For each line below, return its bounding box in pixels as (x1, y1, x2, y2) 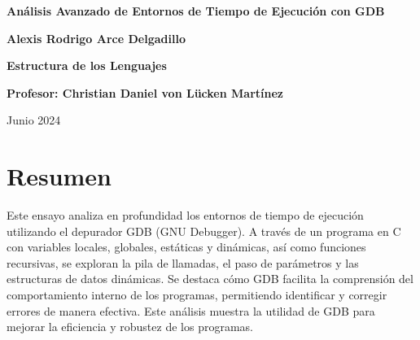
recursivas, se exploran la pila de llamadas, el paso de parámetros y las (7, 254, 359, 271)
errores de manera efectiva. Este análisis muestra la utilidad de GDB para (7, 302, 375, 319)
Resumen (7, 159, 112, 193)
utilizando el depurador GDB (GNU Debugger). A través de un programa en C (7, 222, 401, 239)
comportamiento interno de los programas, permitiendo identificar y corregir (7, 286, 387, 303)
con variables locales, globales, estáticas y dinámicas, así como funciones (7, 238, 366, 255)
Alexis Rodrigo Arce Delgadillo (7, 29, 186, 46)
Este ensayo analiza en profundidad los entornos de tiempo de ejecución (7, 207, 364, 224)
